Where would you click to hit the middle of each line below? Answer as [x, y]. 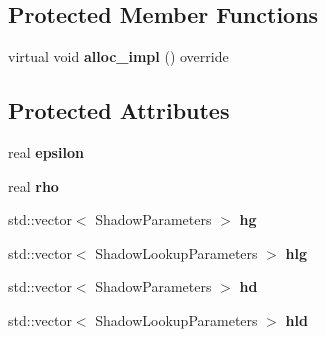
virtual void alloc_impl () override [118, 56]
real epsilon [46, 152]
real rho [33, 185]
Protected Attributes [119, 110]
